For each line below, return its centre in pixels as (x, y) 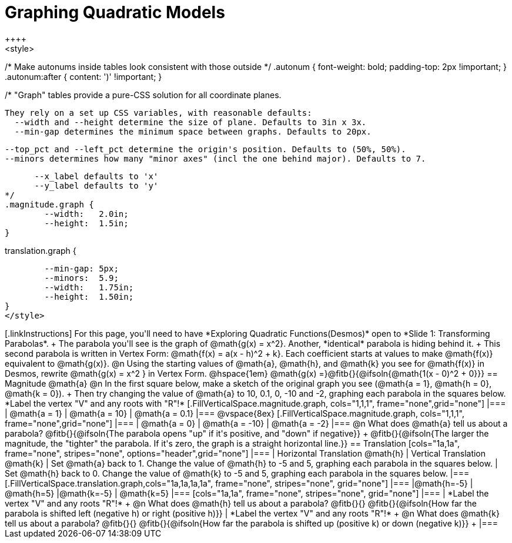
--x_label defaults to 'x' (96, 176)
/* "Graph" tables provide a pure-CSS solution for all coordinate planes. (143, 95)
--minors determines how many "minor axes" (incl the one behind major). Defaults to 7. (215, 158)
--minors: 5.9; (81, 278)
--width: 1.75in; (89, 287)
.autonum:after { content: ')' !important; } (83, 76)
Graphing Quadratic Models (115, 12)
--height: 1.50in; (89, 296)
